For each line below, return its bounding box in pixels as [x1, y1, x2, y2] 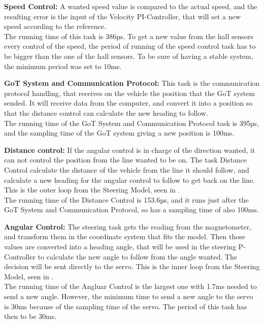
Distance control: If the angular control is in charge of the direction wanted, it [4, 144, 255, 155]
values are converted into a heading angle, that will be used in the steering [4, 241, 236, 252]
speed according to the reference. [4, 21, 106, 31]
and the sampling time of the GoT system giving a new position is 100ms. [4, 127, 235, 138]
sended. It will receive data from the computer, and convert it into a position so [4, 98, 253, 108]
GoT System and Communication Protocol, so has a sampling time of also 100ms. [4, 204, 259, 215]
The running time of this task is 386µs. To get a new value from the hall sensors [4, 30, 254, 41]
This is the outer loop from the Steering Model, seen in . [4, 184, 180, 195]
